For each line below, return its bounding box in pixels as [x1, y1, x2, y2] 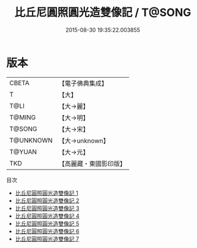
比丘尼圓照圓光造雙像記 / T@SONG [14, 6, 191, 20]
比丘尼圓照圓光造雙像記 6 [15, 227, 80, 235]
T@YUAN [9, 148, 37, 156]
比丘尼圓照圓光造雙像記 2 [15, 197, 80, 204]
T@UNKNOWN [9, 136, 53, 145]
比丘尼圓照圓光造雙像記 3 [15, 205, 80, 212]
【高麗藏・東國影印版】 [58, 159, 127, 168]
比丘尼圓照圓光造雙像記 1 [15, 189, 78, 197]
